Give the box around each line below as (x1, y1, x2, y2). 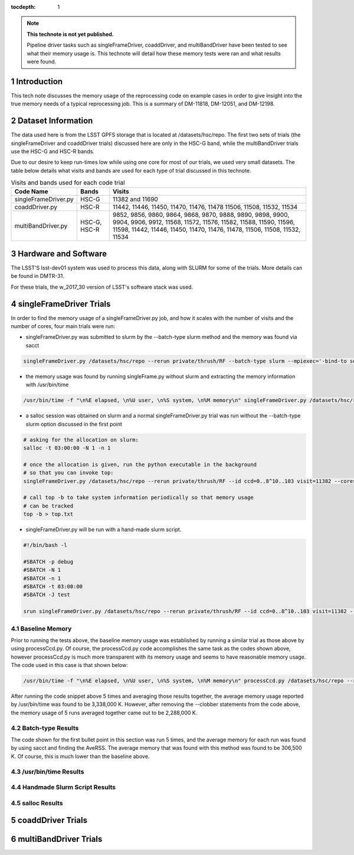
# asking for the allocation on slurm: (23, 436, 139, 443)
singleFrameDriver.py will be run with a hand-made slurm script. (25, 526, 182, 533)
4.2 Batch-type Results (11, 724, 79, 732)
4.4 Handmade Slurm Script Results (11, 783, 116, 792)
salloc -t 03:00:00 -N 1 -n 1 (23, 444, 111, 451)
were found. (27, 58, 56, 65)
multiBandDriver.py (14, 222, 68, 230)
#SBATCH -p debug (23, 558, 74, 565)
